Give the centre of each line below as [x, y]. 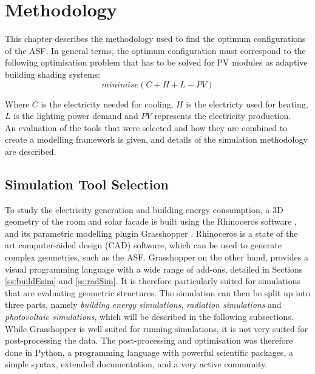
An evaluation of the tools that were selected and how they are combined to [146, 127]
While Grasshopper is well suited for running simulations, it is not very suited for [157, 328]
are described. [31, 151]
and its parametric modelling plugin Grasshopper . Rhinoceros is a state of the [151, 233]
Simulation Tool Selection [87, 184]
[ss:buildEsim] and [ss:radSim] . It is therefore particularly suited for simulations [153, 281]
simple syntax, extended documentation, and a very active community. [136, 364]
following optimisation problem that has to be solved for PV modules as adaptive [156, 62]
